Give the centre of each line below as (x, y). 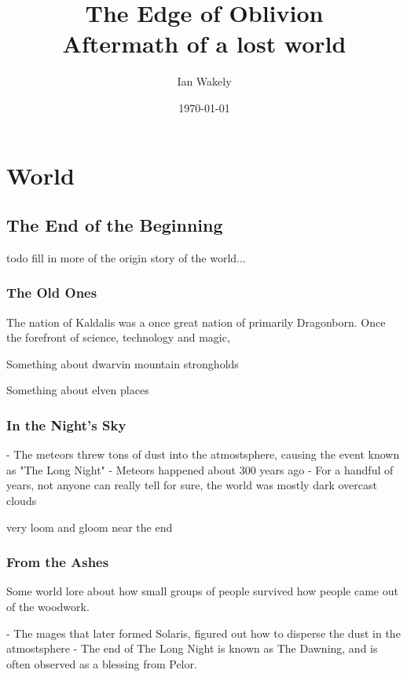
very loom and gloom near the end (90, 527)
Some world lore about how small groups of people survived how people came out (202, 591)
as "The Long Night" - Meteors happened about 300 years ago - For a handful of (200, 469)
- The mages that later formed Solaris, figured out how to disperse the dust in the (203, 633)
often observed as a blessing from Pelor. (102, 663)
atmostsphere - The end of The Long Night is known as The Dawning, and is (192, 648)
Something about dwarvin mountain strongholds (123, 363)
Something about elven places (78, 390)
